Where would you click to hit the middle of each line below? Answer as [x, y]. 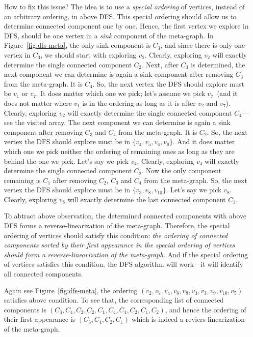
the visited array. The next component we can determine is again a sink [123, 122]
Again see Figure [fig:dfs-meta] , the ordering [71, 290]
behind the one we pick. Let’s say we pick [66, 161]
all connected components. [44, 274]
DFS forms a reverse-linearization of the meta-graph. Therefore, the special [117, 226]
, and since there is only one [203, 45]
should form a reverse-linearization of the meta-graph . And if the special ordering [126, 254]
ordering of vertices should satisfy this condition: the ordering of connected [116, 235]
